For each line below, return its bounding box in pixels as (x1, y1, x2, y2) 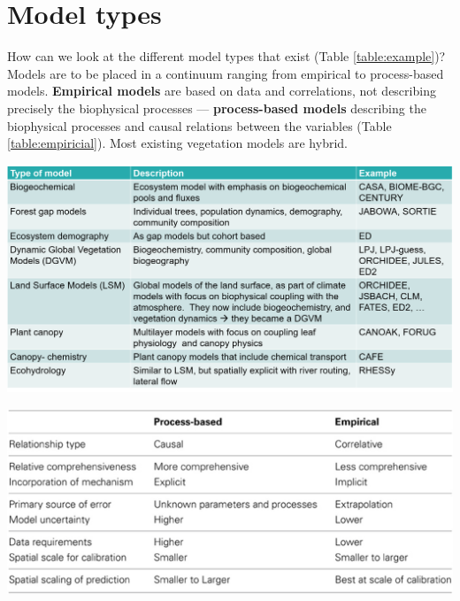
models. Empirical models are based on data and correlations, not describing (7, 81, 436, 100)
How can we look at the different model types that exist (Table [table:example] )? (7, 47, 446, 65)
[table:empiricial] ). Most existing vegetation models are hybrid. (7, 134, 348, 152)
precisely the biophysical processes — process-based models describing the (7, 98, 426, 117)
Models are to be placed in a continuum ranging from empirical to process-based (7, 64, 444, 82)
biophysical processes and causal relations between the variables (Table (7, 116, 392, 135)
